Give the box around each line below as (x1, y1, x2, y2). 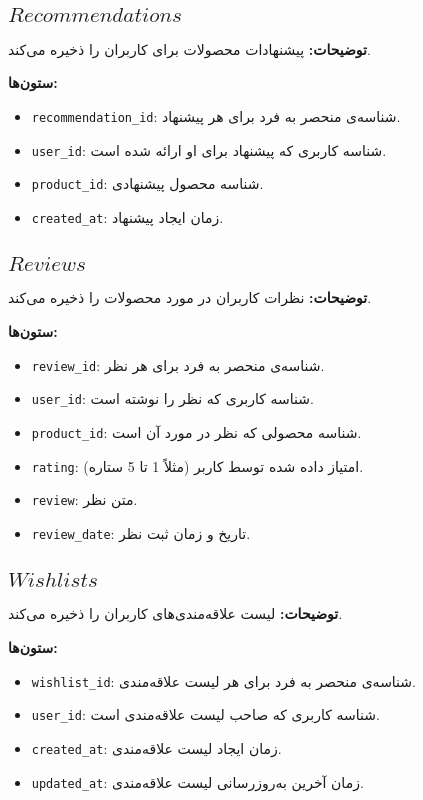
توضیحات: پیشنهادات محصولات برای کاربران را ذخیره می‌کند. (8, 38, 371, 59)
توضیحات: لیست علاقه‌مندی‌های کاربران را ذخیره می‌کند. (8, 603, 343, 624)
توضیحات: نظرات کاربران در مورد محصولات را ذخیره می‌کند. (8, 287, 372, 308)
